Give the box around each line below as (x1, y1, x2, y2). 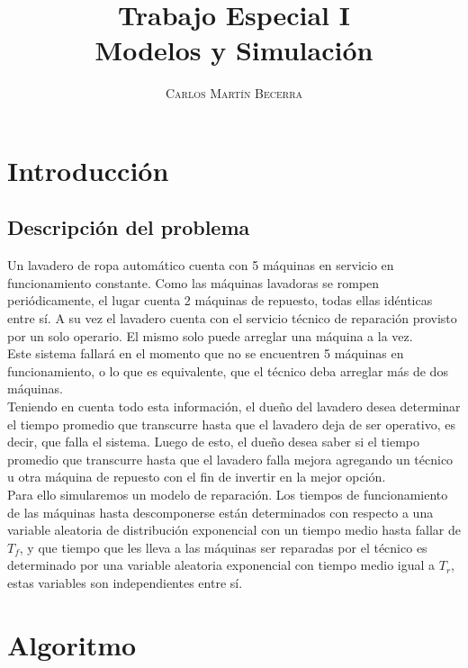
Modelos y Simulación (94, 32, 373, 68)
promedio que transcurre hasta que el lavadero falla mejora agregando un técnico (7, 449, 454, 468)
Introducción (7, 151, 169, 188)
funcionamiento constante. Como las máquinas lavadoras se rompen (7, 273, 380, 292)
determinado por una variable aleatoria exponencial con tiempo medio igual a (7, 555, 436, 574)
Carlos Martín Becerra (165, 84, 303, 103)
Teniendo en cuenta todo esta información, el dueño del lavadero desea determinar (7, 397, 461, 416)
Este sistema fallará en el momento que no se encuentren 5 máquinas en (7, 344, 404, 363)
